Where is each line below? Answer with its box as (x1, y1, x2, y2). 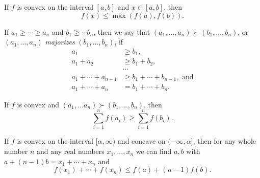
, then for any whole (193, 136, 256, 146)
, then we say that (93, 26, 150, 37)
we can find (136, 146, 172, 157)
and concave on (117, 136, 166, 146)
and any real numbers (37, 146, 105, 157)
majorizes (45, 36, 75, 47)
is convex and (17, 99, 60, 109)
